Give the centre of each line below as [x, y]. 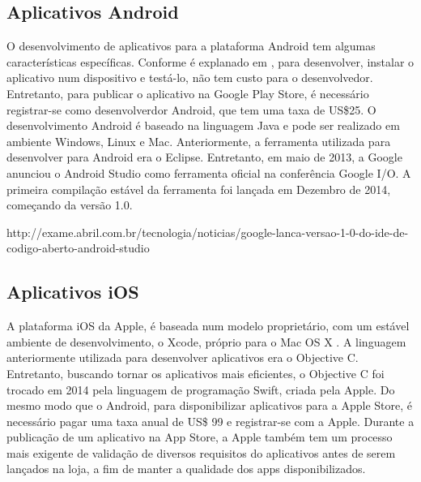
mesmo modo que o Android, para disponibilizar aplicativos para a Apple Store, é [209, 405]
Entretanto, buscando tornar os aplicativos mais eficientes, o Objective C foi [196, 373]
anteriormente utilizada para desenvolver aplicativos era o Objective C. [183, 357]
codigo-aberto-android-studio [78, 248]
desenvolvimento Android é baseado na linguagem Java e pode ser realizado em [203, 125]
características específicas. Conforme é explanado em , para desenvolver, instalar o [210, 61]
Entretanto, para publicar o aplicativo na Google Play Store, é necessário [188, 93]
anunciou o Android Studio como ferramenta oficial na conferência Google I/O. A [209, 172]
